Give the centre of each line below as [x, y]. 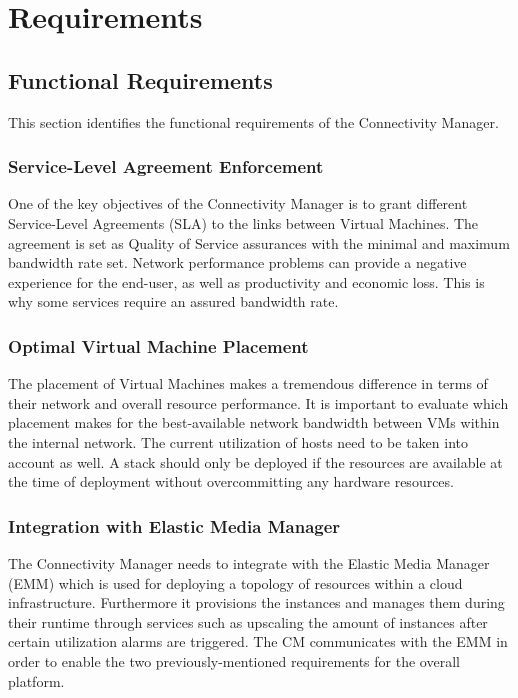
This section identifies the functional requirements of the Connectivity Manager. [253, 121]
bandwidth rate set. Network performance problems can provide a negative [237, 262]
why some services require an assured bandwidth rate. [173, 301]
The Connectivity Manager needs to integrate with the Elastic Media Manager [249, 562]
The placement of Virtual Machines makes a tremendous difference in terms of [248, 383]
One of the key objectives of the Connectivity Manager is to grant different [238, 203]
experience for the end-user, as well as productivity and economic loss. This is [246, 281]
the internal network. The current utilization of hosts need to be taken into [238, 441]
